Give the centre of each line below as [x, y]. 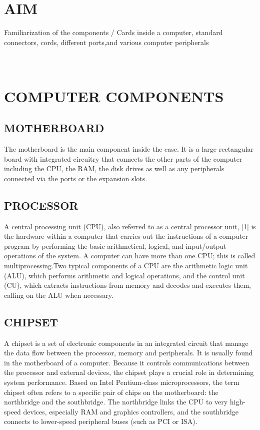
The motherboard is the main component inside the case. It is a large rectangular [129, 149]
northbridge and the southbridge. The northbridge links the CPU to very [116, 402]
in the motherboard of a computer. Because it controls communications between [127, 362]
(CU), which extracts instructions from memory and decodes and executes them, [128, 285]
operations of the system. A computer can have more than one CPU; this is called [130, 256]
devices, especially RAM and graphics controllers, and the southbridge [131, 411]
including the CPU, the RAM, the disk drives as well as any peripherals [114, 168]
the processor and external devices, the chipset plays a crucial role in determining [129, 372]
